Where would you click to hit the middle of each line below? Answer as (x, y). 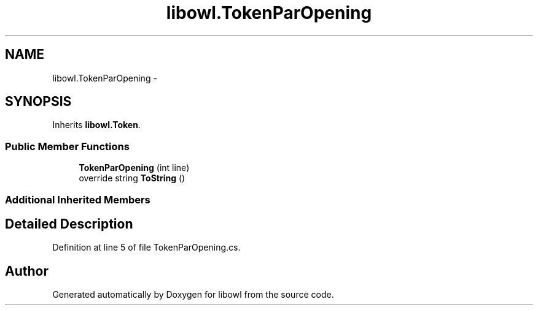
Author (27, 271)
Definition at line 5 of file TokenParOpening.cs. (146, 248)
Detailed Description (69, 224)
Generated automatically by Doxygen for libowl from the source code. (193, 295)
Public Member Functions (67, 146)
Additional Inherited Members (78, 199)
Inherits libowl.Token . (96, 125)
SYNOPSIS (38, 102)
